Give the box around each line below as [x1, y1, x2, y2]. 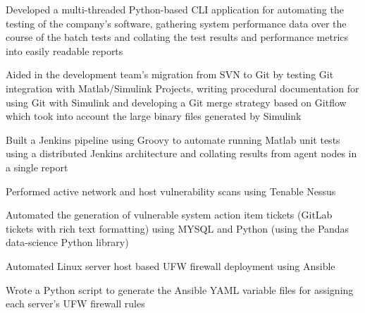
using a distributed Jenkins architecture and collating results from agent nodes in [6, 146, 357, 161]
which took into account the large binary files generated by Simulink [6, 109, 302, 123]
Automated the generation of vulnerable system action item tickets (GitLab [6, 207, 333, 222]
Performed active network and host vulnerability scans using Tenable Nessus [6, 183, 336, 198]
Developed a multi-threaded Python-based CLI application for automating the [6, 2, 344, 16]
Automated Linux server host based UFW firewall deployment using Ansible [6, 258, 335, 273]
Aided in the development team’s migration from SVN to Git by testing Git [6, 67, 334, 82]
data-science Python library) [6, 235, 129, 250]
